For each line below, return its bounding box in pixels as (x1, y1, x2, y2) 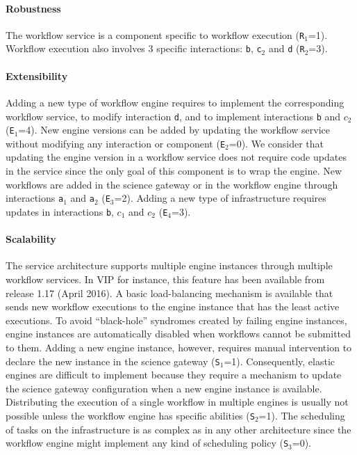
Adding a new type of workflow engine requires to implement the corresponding (6, 95, 344, 109)
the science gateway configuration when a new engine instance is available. (6, 381, 322, 395)
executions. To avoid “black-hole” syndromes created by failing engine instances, (6, 312, 347, 327)
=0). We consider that (229, 136, 324, 150)
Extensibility (6, 68, 68, 83)
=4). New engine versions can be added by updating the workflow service (18, 122, 331, 137)
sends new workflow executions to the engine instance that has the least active (6, 299, 340, 314)
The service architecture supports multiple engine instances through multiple (6, 258, 333, 273)
